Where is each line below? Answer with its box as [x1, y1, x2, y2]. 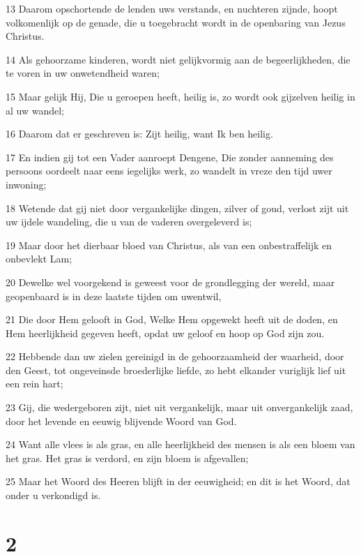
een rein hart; [6, 376, 63, 391]
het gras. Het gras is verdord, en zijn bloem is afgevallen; [6, 450, 249, 465]
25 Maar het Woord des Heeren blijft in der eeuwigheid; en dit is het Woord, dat [6, 474, 351, 489]
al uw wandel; [6, 103, 64, 117]
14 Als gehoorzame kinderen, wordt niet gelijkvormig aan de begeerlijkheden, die [6, 52, 351, 66]
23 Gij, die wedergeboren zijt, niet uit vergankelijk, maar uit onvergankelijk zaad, [6, 400, 353, 415]
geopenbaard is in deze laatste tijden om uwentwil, [6, 288, 222, 303]
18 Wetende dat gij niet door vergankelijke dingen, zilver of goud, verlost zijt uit [6, 200, 349, 215]
